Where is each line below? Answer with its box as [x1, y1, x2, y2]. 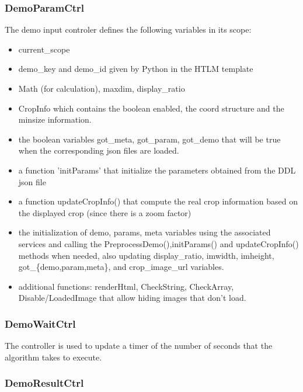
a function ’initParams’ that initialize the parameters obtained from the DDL [18, 164, 296, 176]
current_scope [18, 43, 70, 55]
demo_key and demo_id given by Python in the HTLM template [18, 63, 253, 75]
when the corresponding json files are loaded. [18, 144, 179, 157]
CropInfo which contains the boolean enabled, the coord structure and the [18, 102, 284, 114]
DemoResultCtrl [5, 376, 84, 390]
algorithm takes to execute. [5, 351, 102, 363]
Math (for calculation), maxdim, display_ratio [18, 82, 185, 94]
